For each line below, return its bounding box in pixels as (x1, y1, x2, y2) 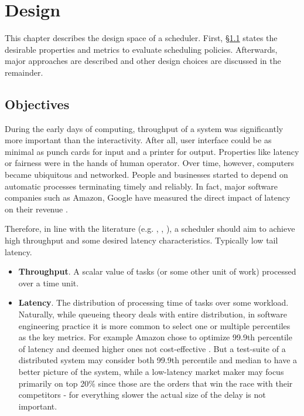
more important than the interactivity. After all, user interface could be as (5, 134, 272, 146)
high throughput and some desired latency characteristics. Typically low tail (5, 234, 278, 246)
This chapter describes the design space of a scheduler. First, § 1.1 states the (5, 32, 278, 44)
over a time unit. (18, 276, 79, 289)
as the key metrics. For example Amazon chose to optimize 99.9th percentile (18, 331, 292, 343)
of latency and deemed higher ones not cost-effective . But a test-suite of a (18, 342, 286, 354)
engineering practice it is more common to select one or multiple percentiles (18, 319, 291, 332)
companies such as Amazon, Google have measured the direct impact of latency (5, 191, 291, 204)
